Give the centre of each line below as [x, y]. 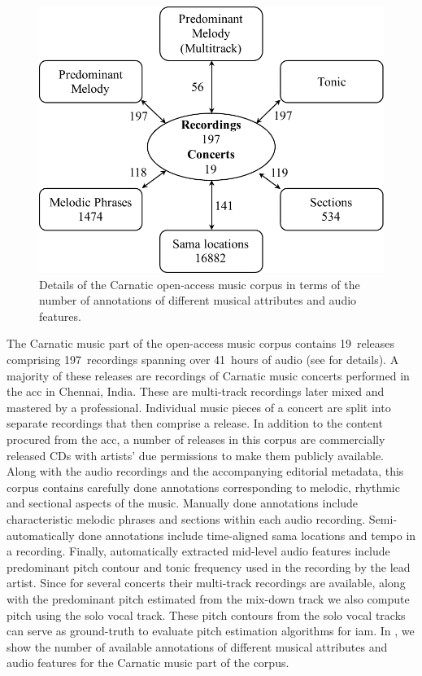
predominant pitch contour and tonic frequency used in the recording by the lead [209, 566]
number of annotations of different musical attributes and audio [198, 300]
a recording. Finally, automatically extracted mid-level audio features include [198, 551]
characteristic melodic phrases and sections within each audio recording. [186, 518]
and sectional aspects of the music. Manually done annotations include [183, 503]
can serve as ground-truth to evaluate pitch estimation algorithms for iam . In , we [211, 631]
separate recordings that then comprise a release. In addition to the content [195, 423]
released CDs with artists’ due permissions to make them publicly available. [195, 455]
